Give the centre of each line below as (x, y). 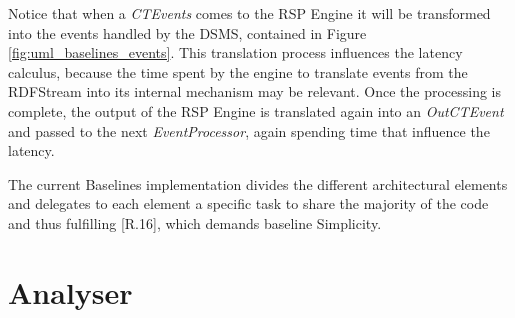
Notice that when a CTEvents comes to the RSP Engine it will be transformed (249, 13)
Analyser (70, 291)
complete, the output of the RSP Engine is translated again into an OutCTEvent (256, 110)
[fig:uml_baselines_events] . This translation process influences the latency (235, 52)
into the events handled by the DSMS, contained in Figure (187, 32)
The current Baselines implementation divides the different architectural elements (258, 183)
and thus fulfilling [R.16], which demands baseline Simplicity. (195, 222)
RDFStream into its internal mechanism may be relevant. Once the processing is (255, 91)
